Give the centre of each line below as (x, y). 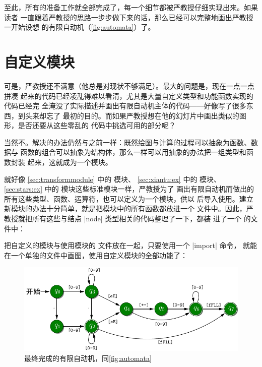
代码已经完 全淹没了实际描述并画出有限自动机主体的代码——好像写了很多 (125, 106)
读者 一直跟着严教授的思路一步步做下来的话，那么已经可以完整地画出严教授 (129, 17)
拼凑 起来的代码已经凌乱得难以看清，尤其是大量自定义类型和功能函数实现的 (129, 96)
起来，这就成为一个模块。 (70, 162)
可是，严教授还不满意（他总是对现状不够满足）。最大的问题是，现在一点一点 (129, 85)
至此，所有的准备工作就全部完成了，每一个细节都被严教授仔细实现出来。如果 (131, 7)
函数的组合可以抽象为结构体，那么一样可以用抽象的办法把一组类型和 (133, 152)
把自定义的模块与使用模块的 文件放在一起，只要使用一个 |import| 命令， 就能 (131, 245)
